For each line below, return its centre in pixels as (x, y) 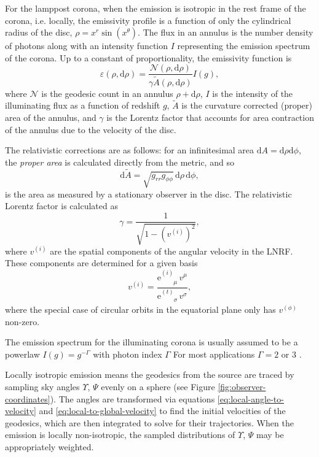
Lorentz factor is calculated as (61, 206)
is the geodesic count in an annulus (107, 93)
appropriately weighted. (49, 447)
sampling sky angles (42, 387)
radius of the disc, (39, 32)
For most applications (214, 354)
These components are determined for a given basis (101, 263)
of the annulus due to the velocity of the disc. (91, 129)
